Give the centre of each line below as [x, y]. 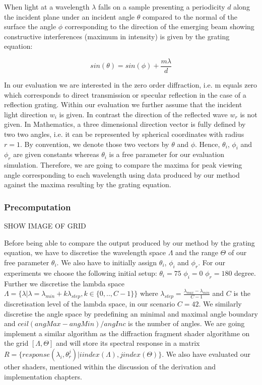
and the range [197, 252]
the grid [16, 343]
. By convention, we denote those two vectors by [94, 144]
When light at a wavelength [47, 7]
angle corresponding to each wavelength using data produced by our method [122, 174]
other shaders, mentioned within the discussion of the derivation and [110, 366]
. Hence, [208, 144]
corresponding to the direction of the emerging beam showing [159, 26]
